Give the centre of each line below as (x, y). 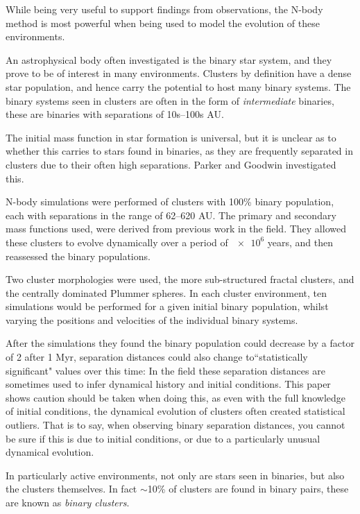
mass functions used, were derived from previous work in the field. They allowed (176, 229)
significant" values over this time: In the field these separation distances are (165, 370)
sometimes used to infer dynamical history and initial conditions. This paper (168, 384)
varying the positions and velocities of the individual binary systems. (152, 319)
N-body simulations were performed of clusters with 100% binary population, (170, 202)
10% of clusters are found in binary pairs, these (248, 489)
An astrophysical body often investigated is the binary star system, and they (169, 59)
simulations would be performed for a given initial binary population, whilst (167, 306)
